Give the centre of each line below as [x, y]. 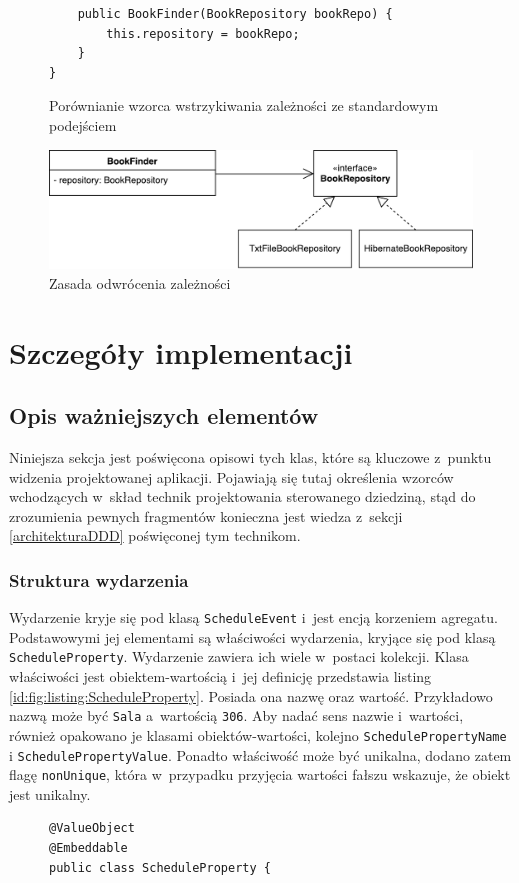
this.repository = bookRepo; [203, 33]
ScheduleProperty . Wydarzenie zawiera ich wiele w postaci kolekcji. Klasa [239, 656]
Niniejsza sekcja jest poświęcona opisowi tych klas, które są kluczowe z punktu [250, 456]
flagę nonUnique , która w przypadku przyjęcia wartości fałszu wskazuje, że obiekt [260, 774]
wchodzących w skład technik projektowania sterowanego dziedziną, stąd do [242, 496]
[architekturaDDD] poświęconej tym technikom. [155, 535]
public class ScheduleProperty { [160, 867]
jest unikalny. [50, 793]
